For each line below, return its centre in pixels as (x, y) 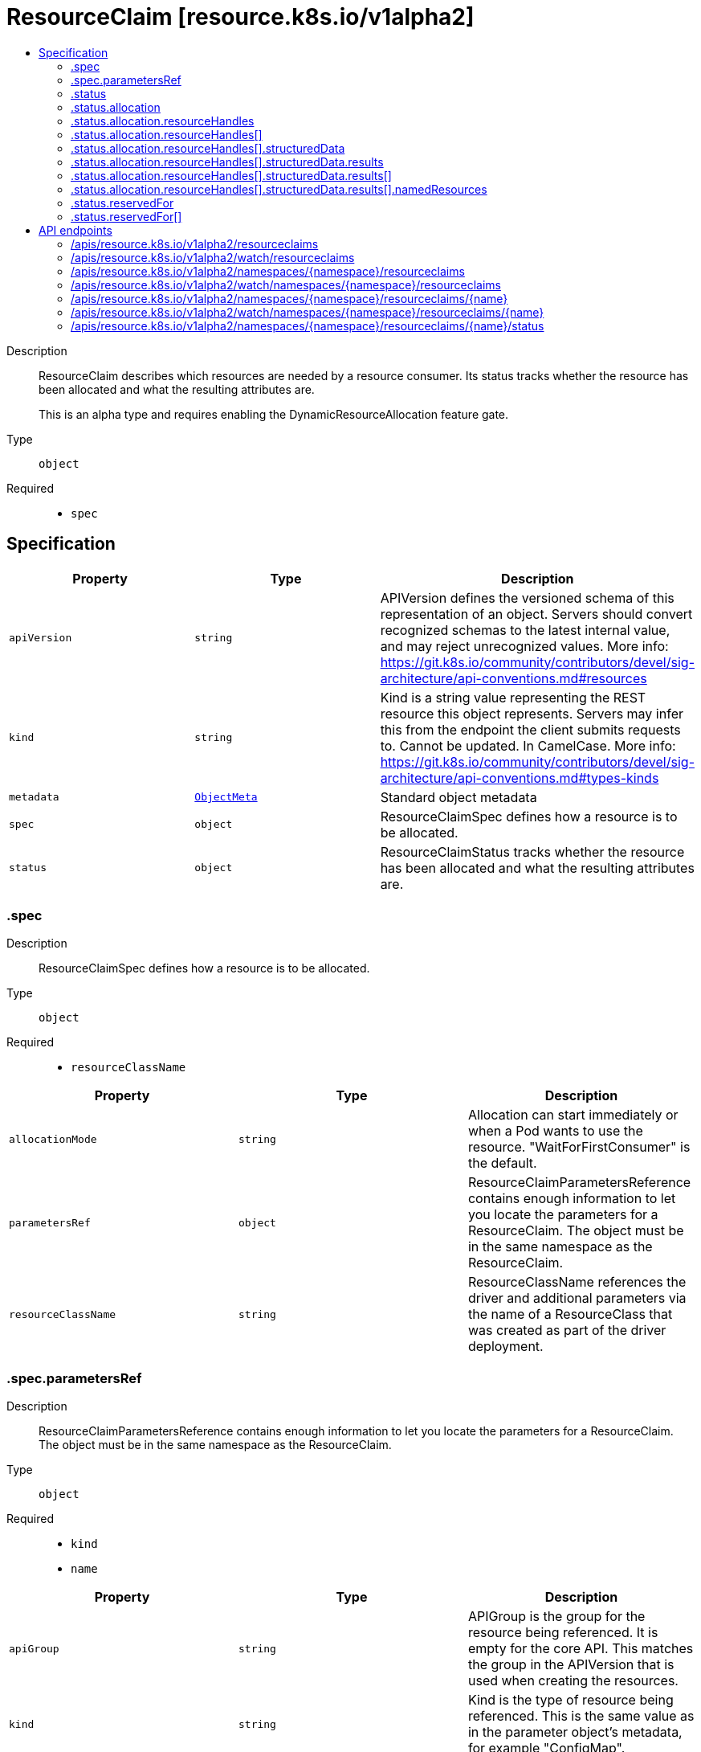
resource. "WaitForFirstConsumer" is (579, 1147)
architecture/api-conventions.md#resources (514, 678)
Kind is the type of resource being (571, 1700)
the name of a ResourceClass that (570, 1314)
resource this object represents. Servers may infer (532, 713)
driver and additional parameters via (577, 1298)
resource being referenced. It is (563, 1633)
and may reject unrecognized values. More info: (524, 646)
